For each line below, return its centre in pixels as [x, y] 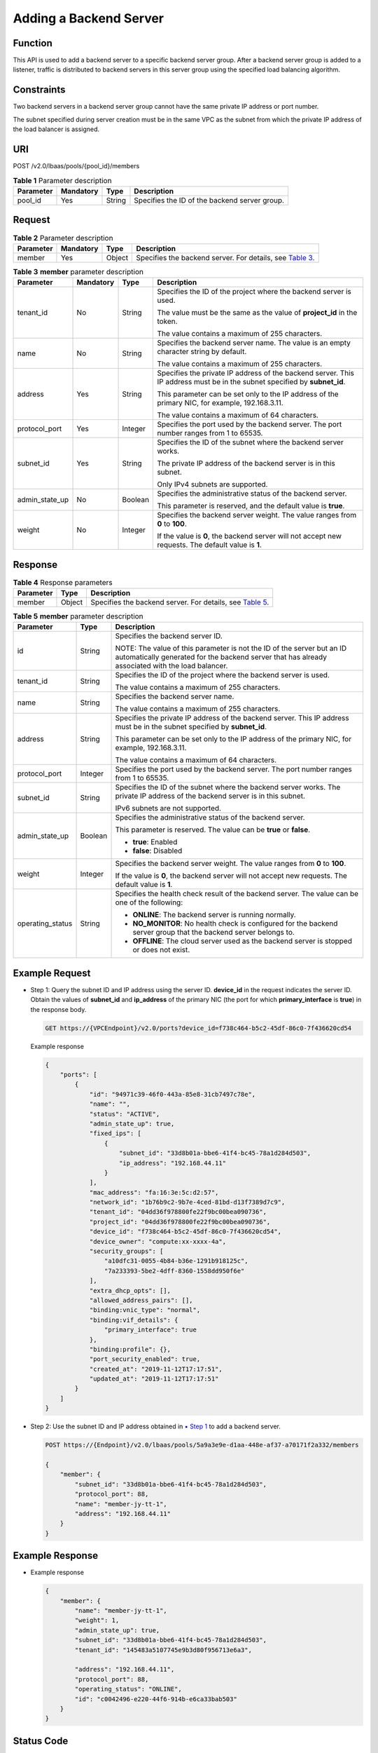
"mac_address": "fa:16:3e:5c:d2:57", [154, 1192]
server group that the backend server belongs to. [214, 933]
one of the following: [149, 902]
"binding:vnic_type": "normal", [145, 1310]
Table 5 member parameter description [78, 616]
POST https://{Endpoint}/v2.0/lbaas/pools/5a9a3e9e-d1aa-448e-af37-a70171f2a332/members [202, 1445]
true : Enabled [155, 842]
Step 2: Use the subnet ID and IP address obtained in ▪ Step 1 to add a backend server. [156, 1426]
